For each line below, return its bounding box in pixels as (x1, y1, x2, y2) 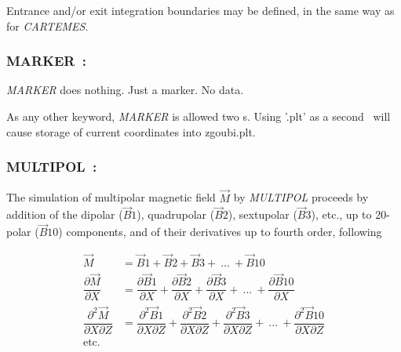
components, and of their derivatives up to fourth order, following (66, 223, 382, 240)
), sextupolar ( (228, 206, 297, 223)
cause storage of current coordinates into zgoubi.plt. (6, 123, 256, 140)
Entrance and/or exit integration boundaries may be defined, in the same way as (6, 2, 395, 18)
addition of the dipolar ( (6, 206, 123, 223)
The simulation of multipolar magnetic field (6, 189, 216, 205)
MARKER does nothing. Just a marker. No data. (6, 82, 244, 98)
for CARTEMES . (6, 17, 89, 34)
